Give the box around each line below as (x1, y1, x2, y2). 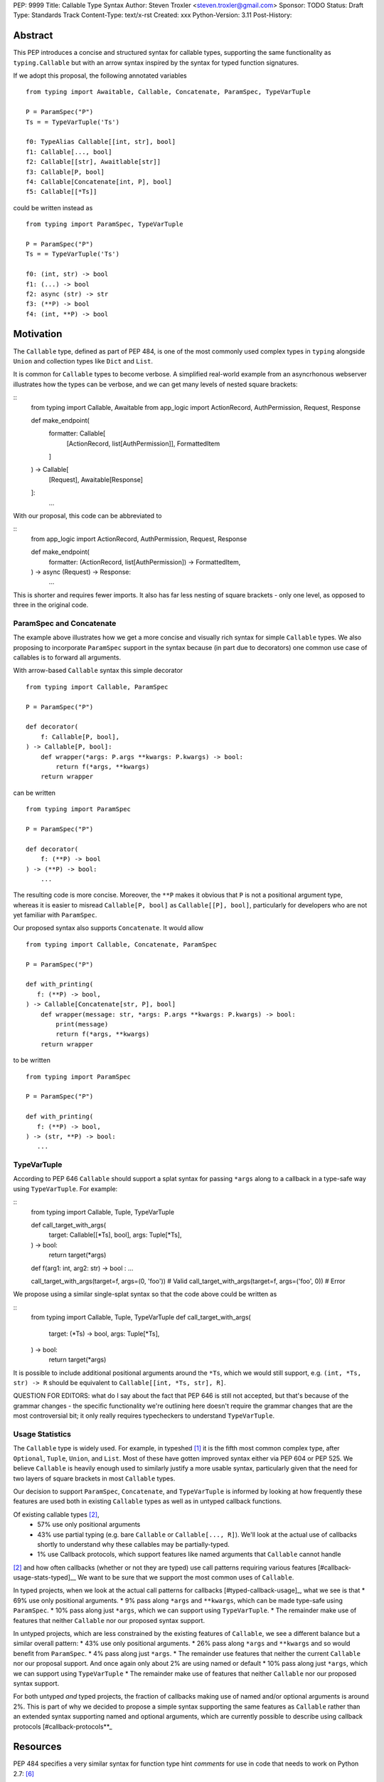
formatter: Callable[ (48, 429, 106, 438)
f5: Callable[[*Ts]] (26, 187, 97, 196)
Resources (13, 1741, 62, 1753)
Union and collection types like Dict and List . (13, 356, 153, 365)
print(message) (55, 1020, 109, 1028)
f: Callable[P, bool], (40, 733, 120, 741)
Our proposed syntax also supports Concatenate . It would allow (13, 924, 204, 932)
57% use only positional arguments (37, 1520, 141, 1529)
